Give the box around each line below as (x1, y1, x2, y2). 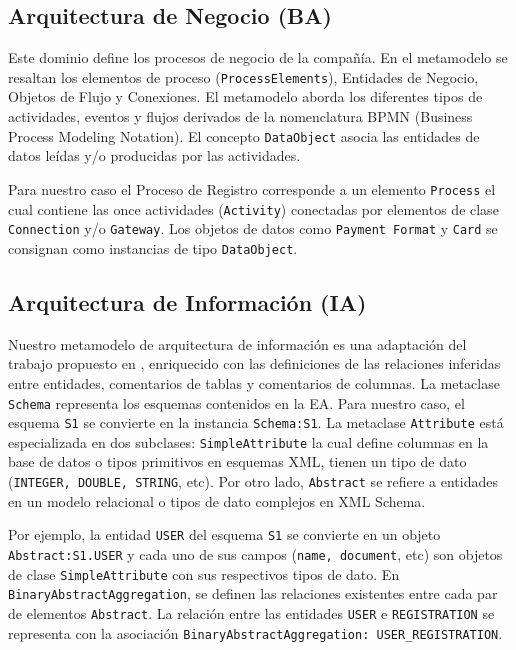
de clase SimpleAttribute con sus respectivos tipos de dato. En (8, 563, 400, 584)
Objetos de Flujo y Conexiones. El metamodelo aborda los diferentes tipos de (8, 86, 483, 107)
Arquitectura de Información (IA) (8, 286, 367, 317)
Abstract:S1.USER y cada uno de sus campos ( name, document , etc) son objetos (8, 543, 503, 564)
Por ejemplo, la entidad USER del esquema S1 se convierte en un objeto (8, 524, 441, 545)
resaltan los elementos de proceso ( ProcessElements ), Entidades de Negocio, (8, 66, 479, 87)
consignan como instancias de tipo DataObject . (8, 237, 298, 258)
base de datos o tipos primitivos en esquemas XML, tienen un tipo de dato (8, 451, 467, 472)
